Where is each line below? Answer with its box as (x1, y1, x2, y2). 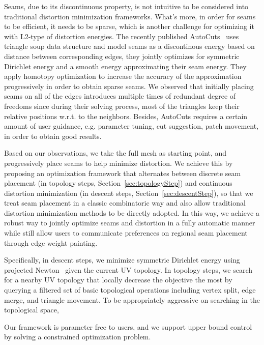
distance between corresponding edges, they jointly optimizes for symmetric (4, 50, 240, 61)
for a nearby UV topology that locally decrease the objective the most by (4, 274, 232, 285)
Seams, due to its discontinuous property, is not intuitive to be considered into (4, 1, 249, 11)
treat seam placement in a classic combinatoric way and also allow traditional (4, 197, 246, 208)
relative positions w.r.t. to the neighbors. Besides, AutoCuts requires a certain (4, 110, 248, 121)
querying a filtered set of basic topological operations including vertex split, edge (4, 284, 256, 295)
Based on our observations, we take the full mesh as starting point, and (4, 148, 227, 158)
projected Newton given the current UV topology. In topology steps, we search (4, 264, 253, 275)
